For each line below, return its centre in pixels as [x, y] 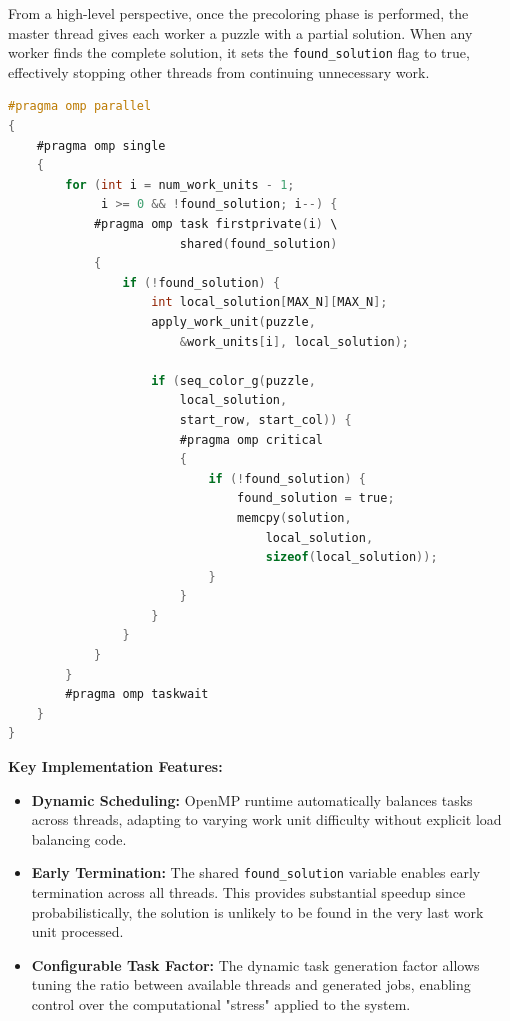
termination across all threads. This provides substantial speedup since [248, 892]
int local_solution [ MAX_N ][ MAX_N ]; [269, 302]
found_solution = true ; [316, 498]
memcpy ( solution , [294, 517]
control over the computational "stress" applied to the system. [221, 1004]
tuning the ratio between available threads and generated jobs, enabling [251, 984]
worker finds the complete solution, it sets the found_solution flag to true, [239, 52]
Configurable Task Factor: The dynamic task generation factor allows [255, 964]
